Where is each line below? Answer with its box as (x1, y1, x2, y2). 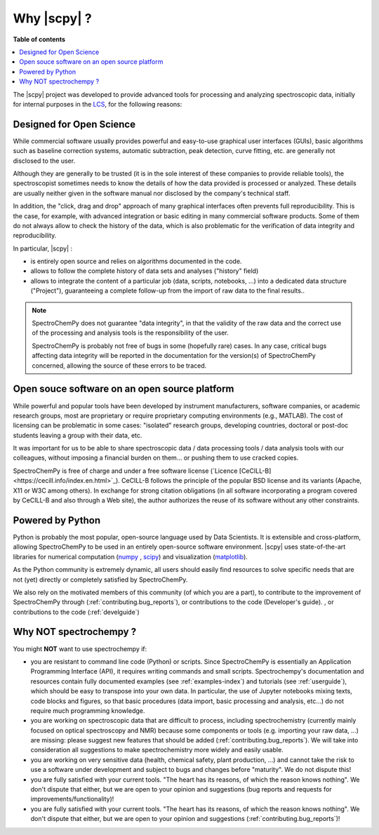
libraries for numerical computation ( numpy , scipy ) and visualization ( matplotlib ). (13, 552, 248, 561)
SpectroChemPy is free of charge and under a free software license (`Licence (13, 467, 238, 475)
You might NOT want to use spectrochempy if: (13, 644, 147, 653)
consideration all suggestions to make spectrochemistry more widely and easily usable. (30, 746, 284, 754)
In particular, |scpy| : (13, 244, 73, 253)
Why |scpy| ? (13, 11, 92, 26)
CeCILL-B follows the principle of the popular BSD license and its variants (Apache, (121, 476, 362, 485)
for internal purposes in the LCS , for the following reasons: (13, 100, 182, 108)
